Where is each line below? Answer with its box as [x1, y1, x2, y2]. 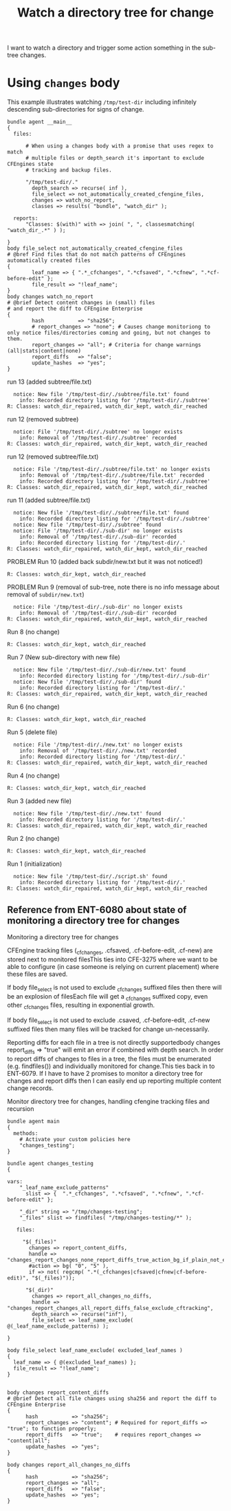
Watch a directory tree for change [16, 5, 214, 21]
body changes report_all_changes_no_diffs [7, 1461, 131, 1468]
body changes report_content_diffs [7, 1389, 109, 1396]
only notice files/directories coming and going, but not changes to [7, 329, 211, 337]
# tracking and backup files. [25, 167, 112, 174]
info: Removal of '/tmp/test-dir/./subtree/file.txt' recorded [19, 472, 205, 479]
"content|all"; [7, 1437, 51, 1444]
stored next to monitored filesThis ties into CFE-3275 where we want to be [7, 955, 218, 963]
